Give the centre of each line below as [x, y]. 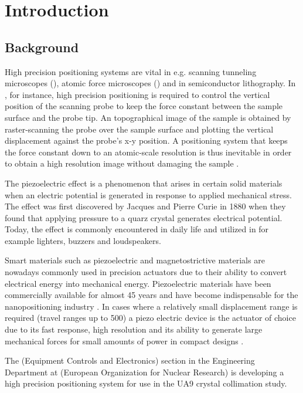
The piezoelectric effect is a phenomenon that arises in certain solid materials [144, 183]
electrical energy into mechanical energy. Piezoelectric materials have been [138, 283]
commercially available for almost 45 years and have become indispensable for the [151, 295]
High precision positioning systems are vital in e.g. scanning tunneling [131, 71]
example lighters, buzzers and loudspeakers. [83, 240]
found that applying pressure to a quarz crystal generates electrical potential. [144, 217]
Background [42, 47]
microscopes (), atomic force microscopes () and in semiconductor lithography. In [150, 83]
